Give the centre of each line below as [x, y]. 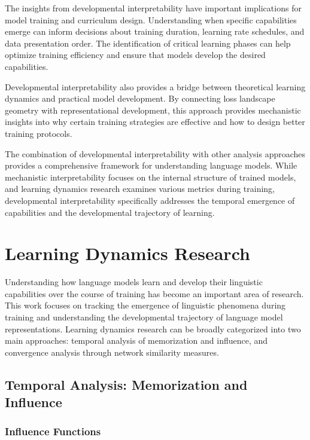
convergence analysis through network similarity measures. [112, 352]
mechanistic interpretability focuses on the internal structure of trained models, [151, 177]
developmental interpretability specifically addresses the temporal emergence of [150, 200]
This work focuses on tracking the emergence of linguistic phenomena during [145, 305]
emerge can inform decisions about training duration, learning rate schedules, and [155, 31]
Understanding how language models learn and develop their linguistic [134, 282]
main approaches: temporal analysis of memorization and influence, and [136, 340]
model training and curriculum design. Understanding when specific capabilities [151, 19]
